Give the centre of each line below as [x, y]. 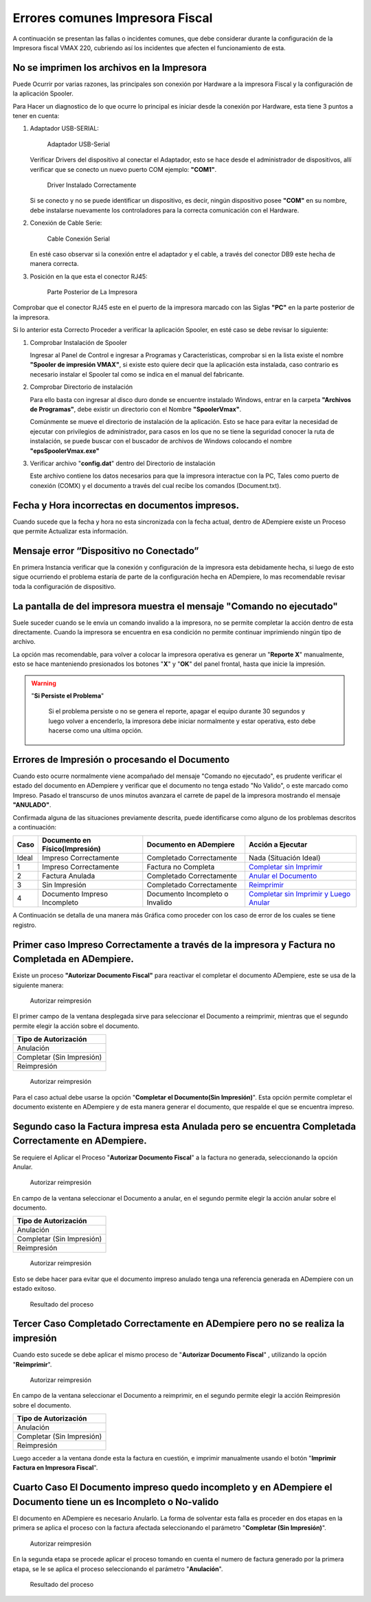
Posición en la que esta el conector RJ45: [89, 276]
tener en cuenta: [36, 116]
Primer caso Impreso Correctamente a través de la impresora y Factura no [174, 945]
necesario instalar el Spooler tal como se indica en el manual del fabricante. [137, 374]
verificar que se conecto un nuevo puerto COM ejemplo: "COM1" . [123, 169]
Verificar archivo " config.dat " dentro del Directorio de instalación [123, 463]
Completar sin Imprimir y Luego [300, 894]
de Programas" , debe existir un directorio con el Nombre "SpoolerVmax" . [136, 409]
